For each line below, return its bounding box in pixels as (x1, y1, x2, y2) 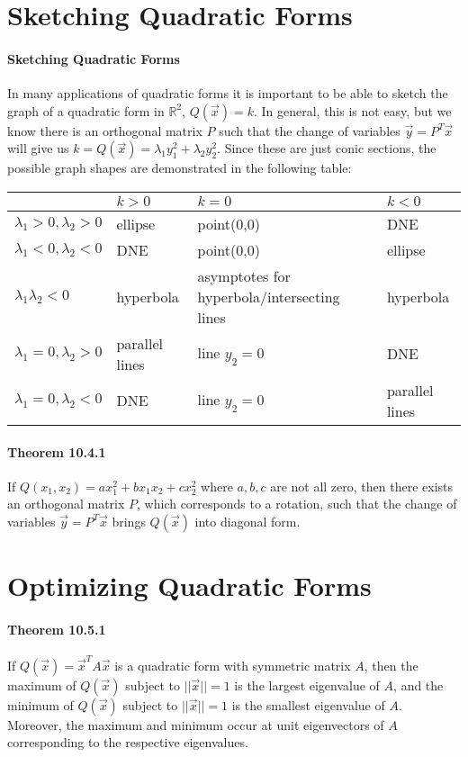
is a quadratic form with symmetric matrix (114, 655, 351, 674)
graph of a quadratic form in (7, 101, 165, 120)
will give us (7, 139, 69, 158)
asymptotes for (197, 265, 291, 286)
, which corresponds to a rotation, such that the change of (137, 494, 457, 513)
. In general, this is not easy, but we (253, 101, 452, 120)
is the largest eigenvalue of (234, 675, 380, 694)
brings (112, 511, 146, 530)
